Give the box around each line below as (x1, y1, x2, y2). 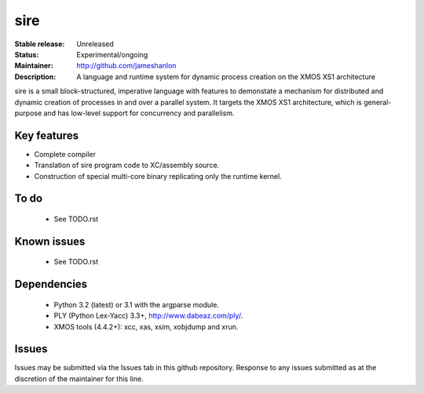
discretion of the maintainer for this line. (14, 373, 144, 384)
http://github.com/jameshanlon (76, 61, 177, 71)
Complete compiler (34, 149, 96, 158)
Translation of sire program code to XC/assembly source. (34, 161, 220, 170)
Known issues (14, 235, 86, 248)
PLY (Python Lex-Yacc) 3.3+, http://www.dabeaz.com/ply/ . (53, 311, 243, 321)
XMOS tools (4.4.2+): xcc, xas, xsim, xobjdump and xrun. (53, 322, 239, 331)
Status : (14, 49, 39, 59)
